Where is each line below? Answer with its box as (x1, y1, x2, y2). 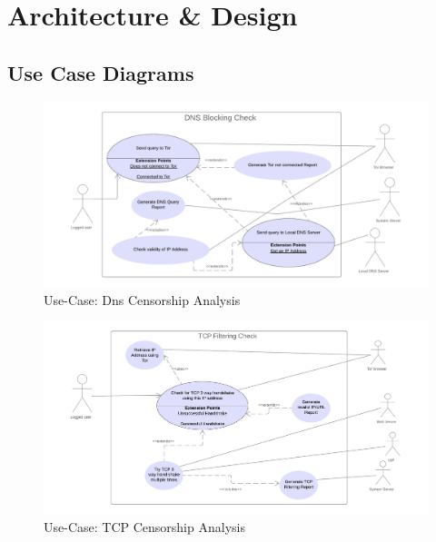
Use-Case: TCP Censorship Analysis (44, 517, 245, 536)
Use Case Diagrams (7, 58, 194, 86)
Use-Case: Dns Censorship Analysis (44, 290, 241, 309)
